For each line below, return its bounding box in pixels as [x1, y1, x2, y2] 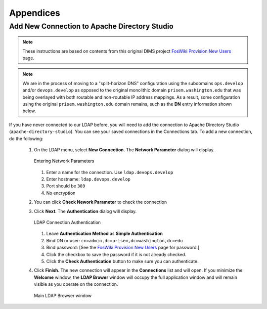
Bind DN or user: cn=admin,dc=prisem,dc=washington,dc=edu [46, 237, 183, 243]
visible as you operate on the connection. [34, 281, 118, 287]
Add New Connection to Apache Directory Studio [9, 22, 174, 31]
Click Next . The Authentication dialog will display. [34, 208, 137, 214]
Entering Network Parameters [34, 158, 94, 164]
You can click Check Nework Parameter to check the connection [34, 199, 167, 205]
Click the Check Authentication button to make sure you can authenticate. [46, 258, 199, 264]
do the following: [9, 135, 44, 141]
